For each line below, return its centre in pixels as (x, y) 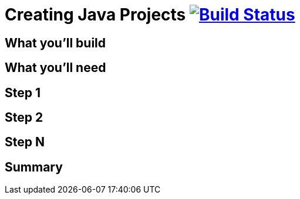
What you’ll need (55, 68)
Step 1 (23, 92)
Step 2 (24, 118)
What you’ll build (55, 43)
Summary (34, 167)
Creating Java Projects (95, 15)
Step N (25, 142)
